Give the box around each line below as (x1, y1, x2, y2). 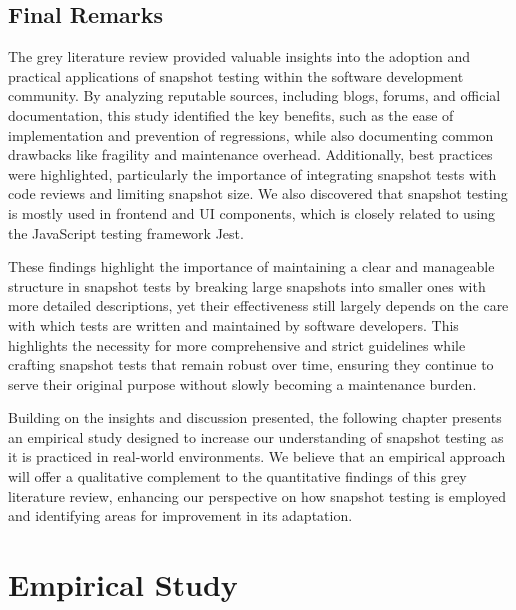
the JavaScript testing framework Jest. (8, 222, 244, 243)
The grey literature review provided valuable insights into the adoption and (8, 46, 470, 67)
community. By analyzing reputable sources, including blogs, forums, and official (8, 85, 501, 106)
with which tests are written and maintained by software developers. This (8, 314, 459, 335)
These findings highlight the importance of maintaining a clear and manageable (8, 256, 495, 277)
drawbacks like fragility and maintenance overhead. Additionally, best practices (8, 144, 493, 165)
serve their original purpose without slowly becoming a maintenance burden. (8, 373, 477, 394)
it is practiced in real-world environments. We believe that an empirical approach (8, 446, 506, 467)
